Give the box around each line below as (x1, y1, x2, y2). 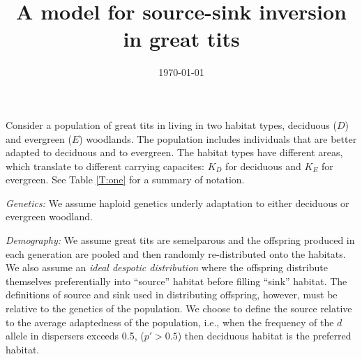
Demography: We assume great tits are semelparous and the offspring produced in (6, 233, 355, 247)
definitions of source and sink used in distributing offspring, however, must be (6, 287, 338, 302)
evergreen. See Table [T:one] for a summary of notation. (6, 172, 245, 187)
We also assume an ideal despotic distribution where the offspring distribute (6, 260, 328, 275)
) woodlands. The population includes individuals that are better (79, 131, 357, 146)
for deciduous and (225, 158, 301, 173)
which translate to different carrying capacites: (6, 158, 204, 173)
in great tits (123, 24, 240, 53)
